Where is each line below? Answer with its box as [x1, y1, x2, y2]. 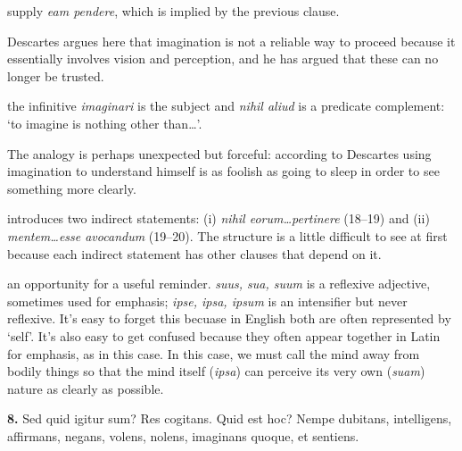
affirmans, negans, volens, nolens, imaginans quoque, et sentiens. [7, 426, 359, 445]
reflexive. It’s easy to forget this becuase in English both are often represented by [7, 309, 451, 328]
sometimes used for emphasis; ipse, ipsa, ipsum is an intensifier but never [7, 291, 408, 310]
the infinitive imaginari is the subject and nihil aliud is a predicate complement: [7, 96, 445, 115]
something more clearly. [7, 179, 136, 197]
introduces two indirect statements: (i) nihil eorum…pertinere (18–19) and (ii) [7, 209, 430, 228]
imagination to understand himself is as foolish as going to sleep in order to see [7, 162, 440, 180]
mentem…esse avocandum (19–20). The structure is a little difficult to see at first [7, 226, 448, 245]
